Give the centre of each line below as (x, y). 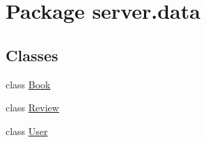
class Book (28, 84)
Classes (32, 55)
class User (27, 131)
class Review (32, 108)
